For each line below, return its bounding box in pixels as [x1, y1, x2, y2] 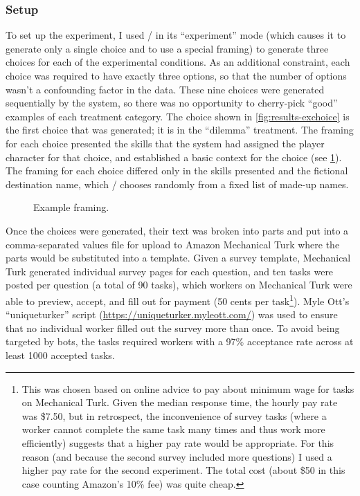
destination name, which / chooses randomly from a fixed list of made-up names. [6, 176, 349, 191]
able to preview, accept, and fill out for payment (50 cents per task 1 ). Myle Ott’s [6, 291, 350, 308]
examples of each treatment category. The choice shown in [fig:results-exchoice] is [6, 109, 350, 123]
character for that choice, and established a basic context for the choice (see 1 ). [6, 149, 342, 164]
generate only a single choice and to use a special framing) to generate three [6, 41, 329, 55]
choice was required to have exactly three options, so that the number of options [6, 68, 347, 82]
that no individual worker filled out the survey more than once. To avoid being [6, 320, 340, 335]
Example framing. [33, 200, 109, 214]
